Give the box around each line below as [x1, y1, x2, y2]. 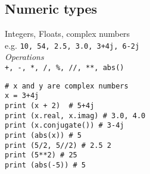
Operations [5, 50, 44, 63]
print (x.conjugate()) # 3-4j [5, 121, 124, 130]
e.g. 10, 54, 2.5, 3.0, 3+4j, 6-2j [5, 39, 140, 51]
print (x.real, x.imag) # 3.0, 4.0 [5, 111, 146, 120]
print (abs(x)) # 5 [5, 131, 82, 140]
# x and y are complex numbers [5, 81, 129, 90]
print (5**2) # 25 [5, 151, 77, 160]
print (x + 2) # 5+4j [5, 102, 95, 110]
